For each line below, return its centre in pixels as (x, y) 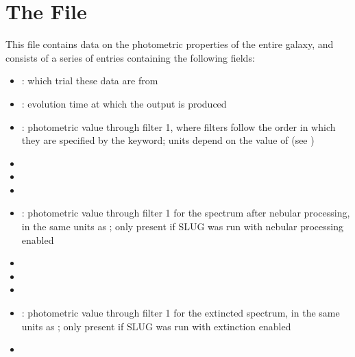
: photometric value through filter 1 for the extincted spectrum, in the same (181, 313)
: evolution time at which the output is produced (124, 103)
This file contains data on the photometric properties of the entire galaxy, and (170, 44)
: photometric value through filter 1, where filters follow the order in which (179, 126)
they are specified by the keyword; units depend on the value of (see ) (168, 140)
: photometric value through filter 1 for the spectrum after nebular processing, (186, 213)
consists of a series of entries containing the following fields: (130, 57)
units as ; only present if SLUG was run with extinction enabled (156, 326)
